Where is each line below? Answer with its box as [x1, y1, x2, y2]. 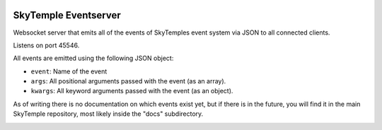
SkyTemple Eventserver [13, 9, 122, 21]
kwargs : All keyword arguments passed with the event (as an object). [30, 87, 233, 95]
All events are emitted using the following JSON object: [13, 54, 174, 63]
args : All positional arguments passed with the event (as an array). [30, 77, 226, 85]
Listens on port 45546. [13, 41, 80, 49]
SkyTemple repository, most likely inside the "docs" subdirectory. [13, 110, 204, 118]
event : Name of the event [30, 67, 108, 76]
